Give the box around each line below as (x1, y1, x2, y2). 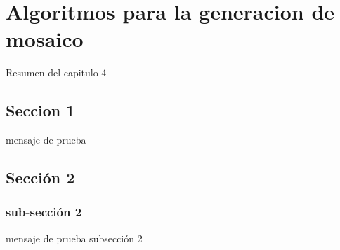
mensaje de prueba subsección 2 (6, 230, 143, 245)
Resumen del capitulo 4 (6, 65, 107, 80)
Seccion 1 (6, 99, 75, 121)
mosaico (6, 25, 84, 53)
